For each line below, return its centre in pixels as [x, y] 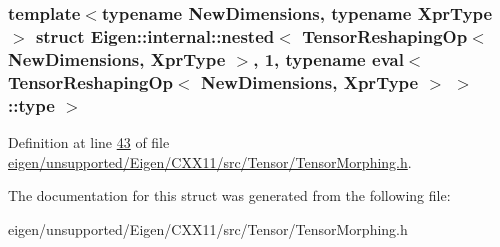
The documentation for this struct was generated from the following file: [229, 195]
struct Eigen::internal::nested [155, 35]
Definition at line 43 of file [89, 141]
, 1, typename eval [328, 58]
